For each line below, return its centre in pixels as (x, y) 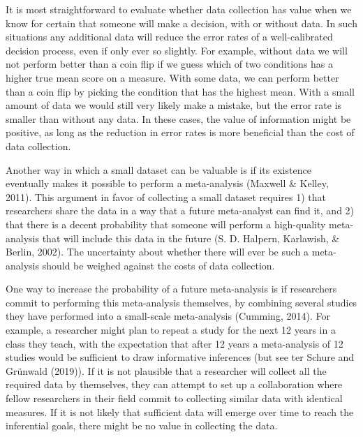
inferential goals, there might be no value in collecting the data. (142, 425)
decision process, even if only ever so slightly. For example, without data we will (177, 50)
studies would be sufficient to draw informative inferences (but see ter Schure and (180, 357)
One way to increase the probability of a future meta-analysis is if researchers (171, 289)
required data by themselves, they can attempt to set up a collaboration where (174, 384)
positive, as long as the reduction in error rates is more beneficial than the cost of (180, 132)
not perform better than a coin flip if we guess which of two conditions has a (170, 64)
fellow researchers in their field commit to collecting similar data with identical (174, 398)
